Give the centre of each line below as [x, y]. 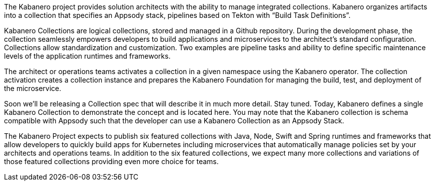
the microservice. [33, 88]
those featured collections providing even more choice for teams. [111, 161]
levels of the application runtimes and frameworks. [87, 56]
